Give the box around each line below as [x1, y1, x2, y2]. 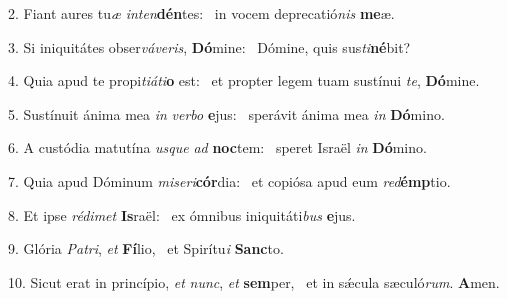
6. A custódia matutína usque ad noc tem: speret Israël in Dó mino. [8, 137, 427, 158]
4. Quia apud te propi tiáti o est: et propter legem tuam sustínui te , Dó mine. [8, 70, 480, 91]
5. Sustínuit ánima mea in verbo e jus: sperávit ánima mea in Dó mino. [8, 103, 445, 124]
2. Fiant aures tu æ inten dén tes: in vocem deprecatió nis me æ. [8, 3, 395, 23]
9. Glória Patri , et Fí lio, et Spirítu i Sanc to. [8, 238, 284, 259]
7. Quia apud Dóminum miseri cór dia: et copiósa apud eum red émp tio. [8, 170, 451, 191]
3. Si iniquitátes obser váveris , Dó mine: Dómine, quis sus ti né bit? [8, 36, 411, 57]
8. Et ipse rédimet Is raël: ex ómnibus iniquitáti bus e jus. [8, 204, 356, 225]
